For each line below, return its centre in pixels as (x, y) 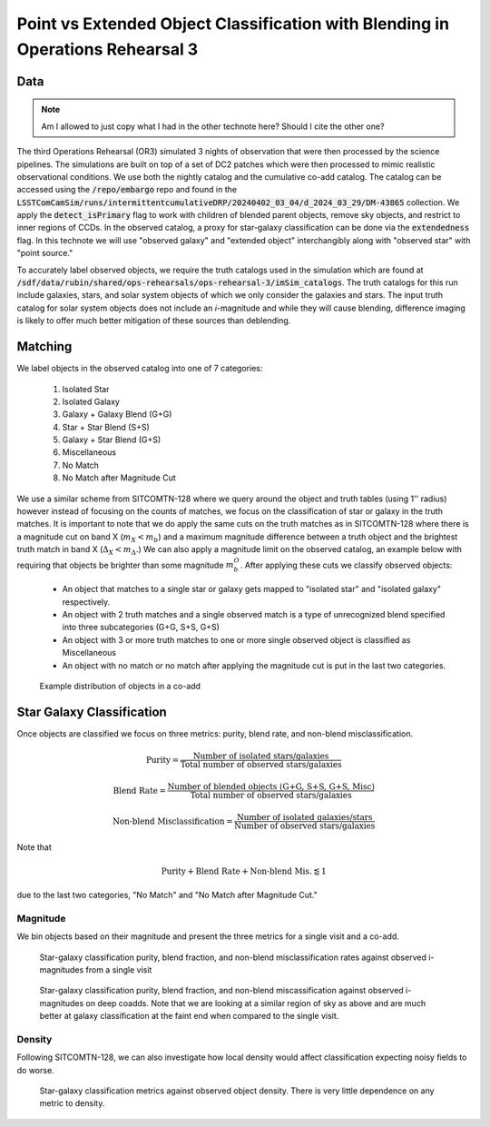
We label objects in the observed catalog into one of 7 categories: (140, 369)
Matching (44, 346)
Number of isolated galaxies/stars (304, 817)
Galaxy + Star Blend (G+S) (112, 440)
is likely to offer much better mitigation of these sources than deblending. (154, 321)
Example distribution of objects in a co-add (120, 686)
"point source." (45, 253)
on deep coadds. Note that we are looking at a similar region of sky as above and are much (256, 1003)
